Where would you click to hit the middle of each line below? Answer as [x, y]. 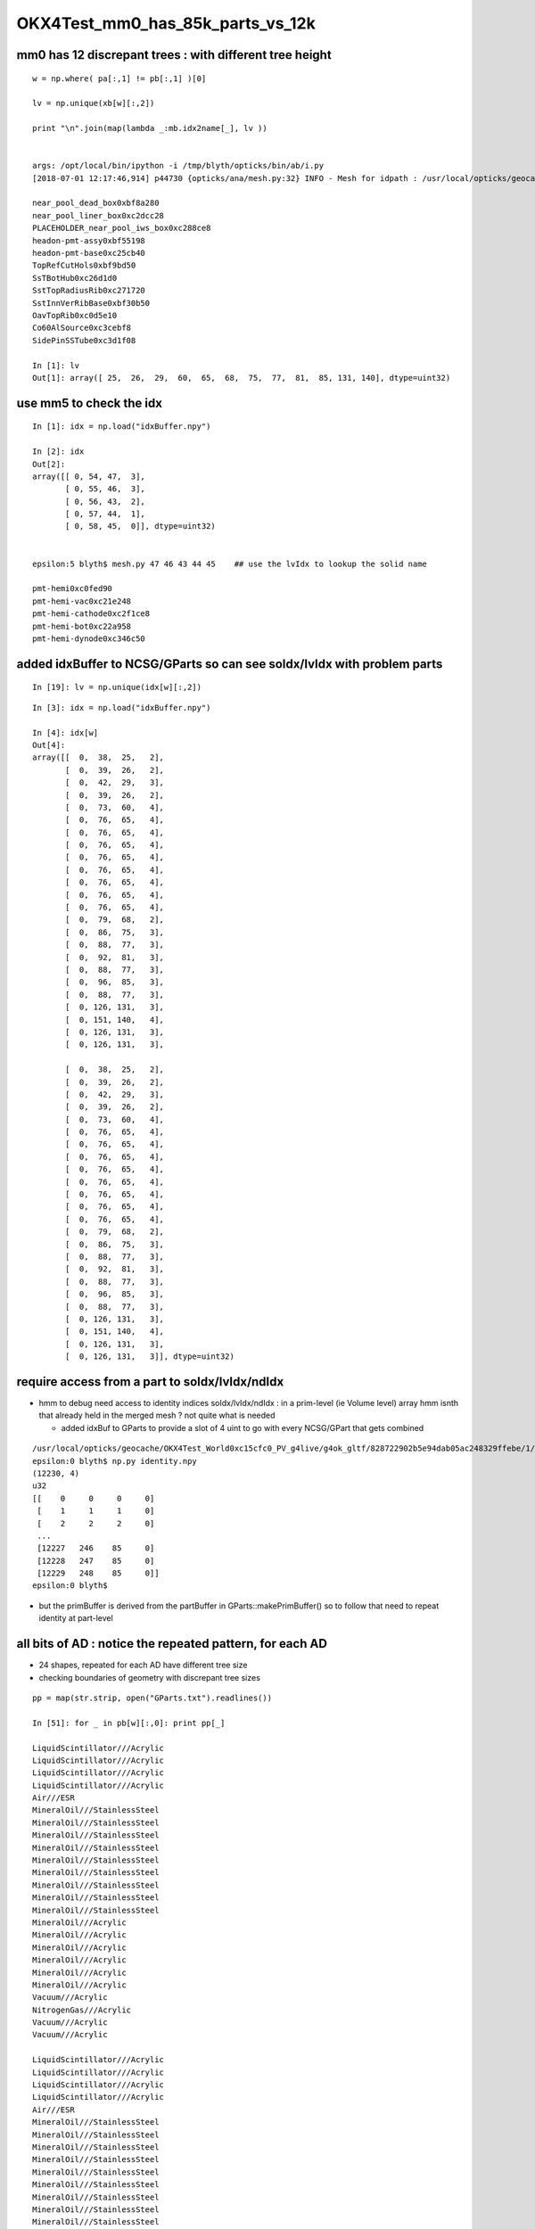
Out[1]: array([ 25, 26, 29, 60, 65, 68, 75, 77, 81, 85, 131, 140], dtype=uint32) [242, 378]
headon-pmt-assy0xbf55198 [89, 240]
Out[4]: [49, 745]
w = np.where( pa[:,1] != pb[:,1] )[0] [119, 78]
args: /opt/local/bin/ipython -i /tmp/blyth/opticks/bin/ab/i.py [178, 166]
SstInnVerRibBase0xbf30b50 [91, 303]
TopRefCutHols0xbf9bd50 [84, 266]
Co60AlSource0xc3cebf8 [82, 328]
